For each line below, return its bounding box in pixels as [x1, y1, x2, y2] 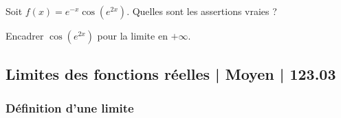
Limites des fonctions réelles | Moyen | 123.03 [5, 63, 336, 85]
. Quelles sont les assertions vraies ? [126, 4, 277, 18]
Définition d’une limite [5, 99, 134, 116]
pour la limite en [97, 29, 168, 42]
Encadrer [5, 29, 44, 42]
